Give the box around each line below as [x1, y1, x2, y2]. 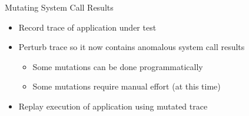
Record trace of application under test [18, 21, 157, 33]
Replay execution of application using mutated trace [18, 100, 208, 112]
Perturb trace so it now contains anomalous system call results [18, 41, 245, 53]
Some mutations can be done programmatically [32, 60, 203, 72]
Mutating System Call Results [5, 1, 114, 13]
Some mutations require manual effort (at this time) [32, 80, 221, 92]
